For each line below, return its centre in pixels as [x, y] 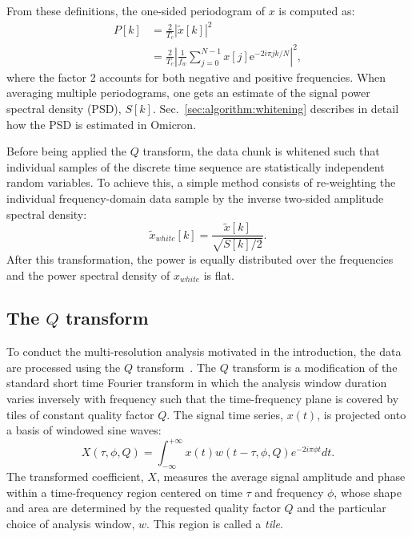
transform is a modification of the [315, 367]
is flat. [219, 275]
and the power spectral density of [88, 275]
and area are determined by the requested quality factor [144, 508]
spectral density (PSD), [64, 109]
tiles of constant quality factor [80, 414]
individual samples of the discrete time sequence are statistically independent [196, 166]
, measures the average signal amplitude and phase [281, 476]
